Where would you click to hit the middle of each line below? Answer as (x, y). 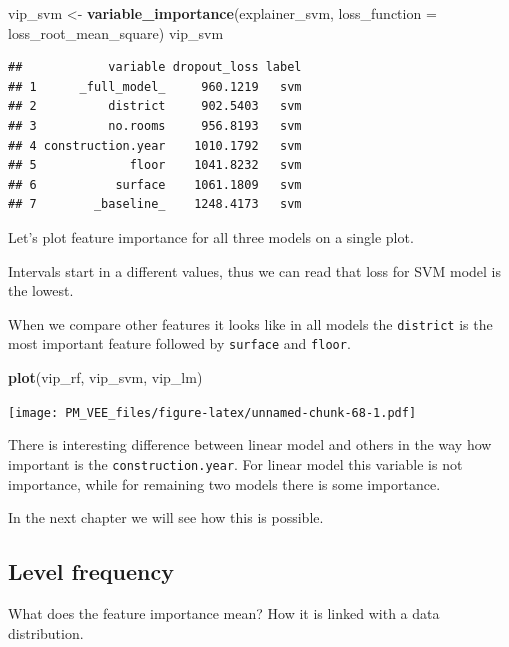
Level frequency (91, 571)
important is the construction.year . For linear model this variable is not (235, 463)
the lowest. (41, 290)
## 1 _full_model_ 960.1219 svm (155, 86)
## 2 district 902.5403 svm (155, 106)
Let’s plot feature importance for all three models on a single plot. (211, 236)
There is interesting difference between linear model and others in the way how (250, 444)
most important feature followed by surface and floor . (179, 343)
